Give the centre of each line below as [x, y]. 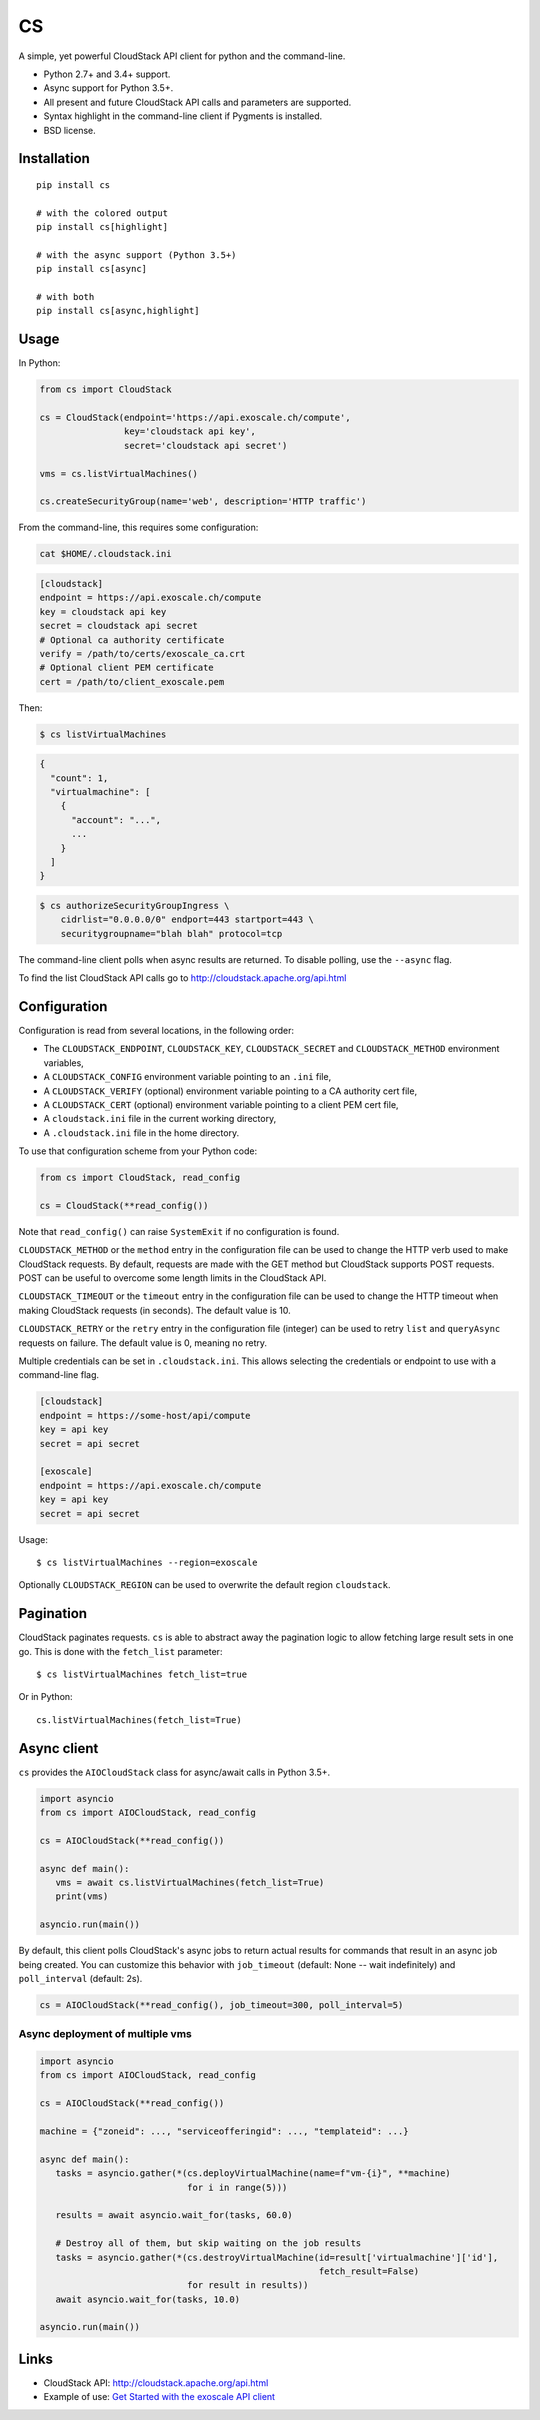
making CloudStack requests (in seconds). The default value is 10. [155, 1310]
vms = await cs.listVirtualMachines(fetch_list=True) [190, 1882]
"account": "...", [116, 819]
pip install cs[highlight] [102, 227]
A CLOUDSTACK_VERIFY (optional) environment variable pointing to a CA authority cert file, [230, 1091]
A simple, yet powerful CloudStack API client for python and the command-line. [182, 56]
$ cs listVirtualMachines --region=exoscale [147, 1562]
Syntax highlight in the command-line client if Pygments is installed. [183, 116]
